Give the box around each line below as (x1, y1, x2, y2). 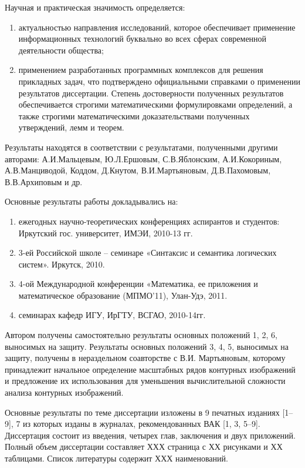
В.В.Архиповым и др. (5, 175, 83, 188)
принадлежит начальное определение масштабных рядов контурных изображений (5, 363, 296, 375)
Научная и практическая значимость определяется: (5, 1, 185, 13)
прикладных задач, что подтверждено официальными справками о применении (18, 75, 300, 87)
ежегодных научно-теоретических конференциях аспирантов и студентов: (18, 215, 280, 227)
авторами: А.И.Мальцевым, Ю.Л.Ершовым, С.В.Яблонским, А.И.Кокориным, (5, 152, 282, 165)
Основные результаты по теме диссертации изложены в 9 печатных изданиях (5, 406, 280, 418)
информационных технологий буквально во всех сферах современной (18, 32, 267, 45)
